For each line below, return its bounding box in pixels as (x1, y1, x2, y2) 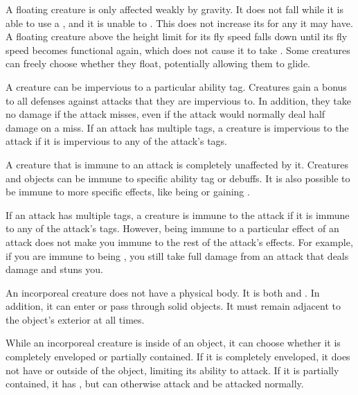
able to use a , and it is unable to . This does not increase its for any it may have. (6, 15, 353, 30)
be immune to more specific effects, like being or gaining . (6, 184, 250, 199)
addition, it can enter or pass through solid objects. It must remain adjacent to (6, 299, 341, 313)
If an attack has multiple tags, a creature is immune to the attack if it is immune (6, 207, 350, 222)
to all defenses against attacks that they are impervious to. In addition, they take (6, 93, 352, 107)
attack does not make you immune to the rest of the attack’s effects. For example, (6, 234, 353, 249)
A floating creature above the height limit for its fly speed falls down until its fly (6, 29, 348, 44)
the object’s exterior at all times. (6, 312, 145, 326)
